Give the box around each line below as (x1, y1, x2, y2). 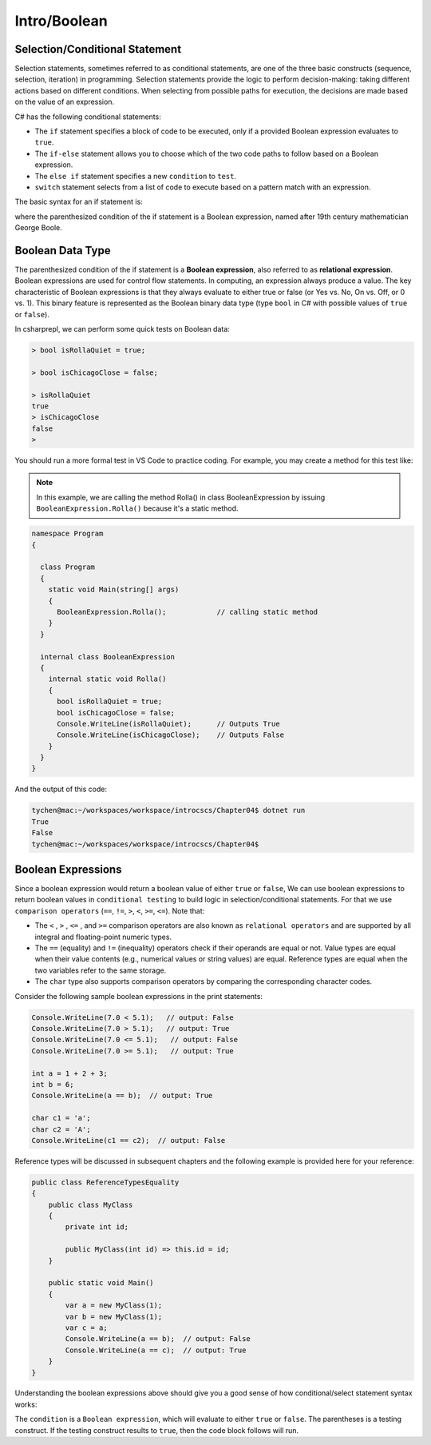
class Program (40, 563, 96, 571)
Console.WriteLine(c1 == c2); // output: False (31, 1136, 226, 1144)
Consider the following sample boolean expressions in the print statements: (14, 991, 263, 1001)
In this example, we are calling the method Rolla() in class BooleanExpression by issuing (36, 492, 326, 502)
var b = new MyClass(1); (65, 1312, 163, 1321)
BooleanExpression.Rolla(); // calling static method (57, 607, 318, 616)
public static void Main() (48, 1279, 155, 1288)
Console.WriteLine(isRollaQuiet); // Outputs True (57, 719, 280, 728)
